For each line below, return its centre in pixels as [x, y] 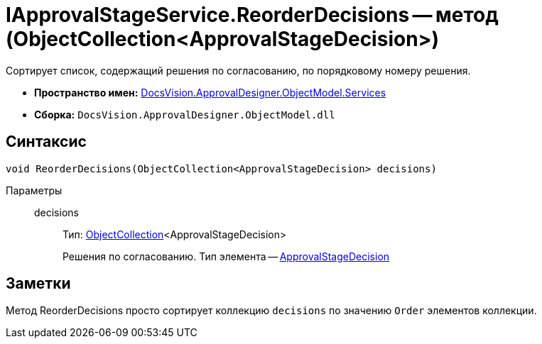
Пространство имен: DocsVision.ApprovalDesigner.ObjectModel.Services [210, 92]
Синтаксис [46, 142]
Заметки [38, 284]
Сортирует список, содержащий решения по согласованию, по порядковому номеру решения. [238, 70]
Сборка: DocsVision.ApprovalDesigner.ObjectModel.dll [185, 114]
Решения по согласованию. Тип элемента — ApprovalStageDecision [226, 256]
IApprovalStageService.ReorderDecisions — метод [252, 15]
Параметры [34, 190]
